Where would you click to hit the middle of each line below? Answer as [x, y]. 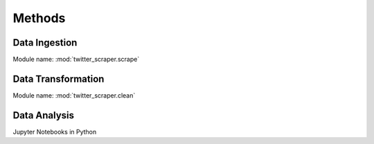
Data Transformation [59, 79]
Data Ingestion [45, 43]
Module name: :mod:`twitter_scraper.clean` [74, 95]
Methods [39, 18]
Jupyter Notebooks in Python [55, 132]
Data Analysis [44, 115]
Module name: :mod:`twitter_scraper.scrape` [76, 60]
